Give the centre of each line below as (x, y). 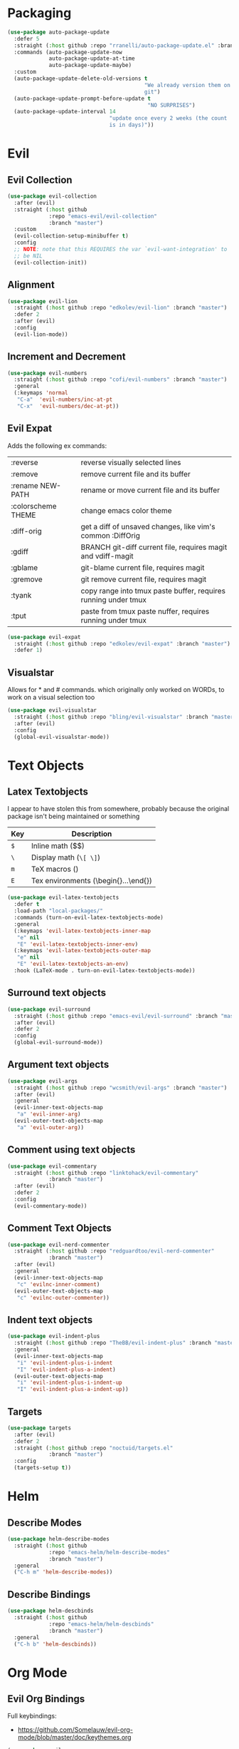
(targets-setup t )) (43, 1468)
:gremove (27, 579)
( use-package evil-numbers (47, 373)
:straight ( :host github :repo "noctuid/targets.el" (94, 1448)
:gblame (25, 567)
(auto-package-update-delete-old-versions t (81, 79)
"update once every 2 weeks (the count (168, 118)
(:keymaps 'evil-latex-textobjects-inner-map (83, 931)
